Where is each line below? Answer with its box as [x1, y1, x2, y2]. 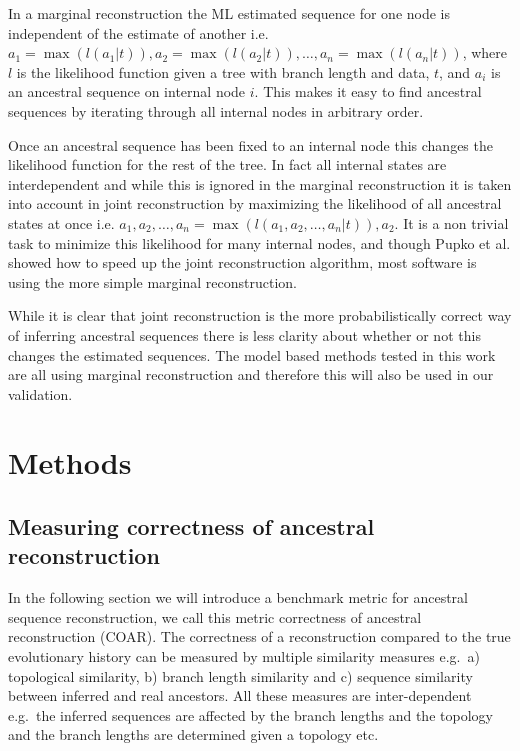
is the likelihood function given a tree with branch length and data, [16, 61, 430, 82]
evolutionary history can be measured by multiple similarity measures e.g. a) [8, 646, 480, 667]
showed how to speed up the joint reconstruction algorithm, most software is [8, 252, 477, 273]
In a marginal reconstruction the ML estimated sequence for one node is [8, 3, 451, 23]
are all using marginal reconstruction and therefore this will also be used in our [8, 364, 494, 385]
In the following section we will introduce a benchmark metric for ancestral [8, 587, 468, 608]
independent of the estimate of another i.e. [8, 22, 269, 43]
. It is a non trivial [394, 212, 509, 233]
